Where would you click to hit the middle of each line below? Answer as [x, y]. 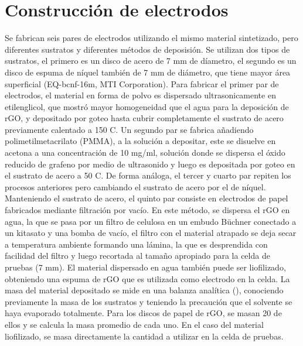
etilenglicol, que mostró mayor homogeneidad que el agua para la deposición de [147, 106]
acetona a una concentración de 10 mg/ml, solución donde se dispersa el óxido [145, 153]
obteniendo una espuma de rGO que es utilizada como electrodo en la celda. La [147, 278]
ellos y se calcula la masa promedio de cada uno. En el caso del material [134, 324]
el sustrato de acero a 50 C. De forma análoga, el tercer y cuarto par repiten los [148, 175]
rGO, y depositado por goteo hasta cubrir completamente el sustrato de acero [144, 118]
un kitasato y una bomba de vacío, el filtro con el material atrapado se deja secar [151, 233]
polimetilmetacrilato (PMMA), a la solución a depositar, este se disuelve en [140, 141]
